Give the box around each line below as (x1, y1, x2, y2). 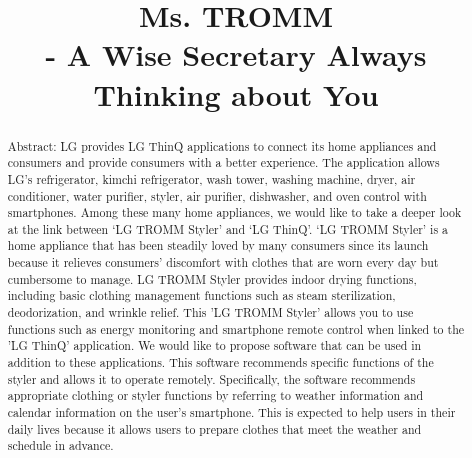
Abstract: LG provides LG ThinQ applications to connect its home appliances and (7, 137, 437, 154)
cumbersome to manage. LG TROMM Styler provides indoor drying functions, (7, 270, 417, 287)
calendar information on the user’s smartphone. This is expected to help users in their (7, 404, 456, 421)
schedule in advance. (7, 437, 114, 454)
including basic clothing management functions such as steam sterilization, (7, 287, 396, 304)
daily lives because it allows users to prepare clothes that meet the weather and (7, 420, 422, 437)
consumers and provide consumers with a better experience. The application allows (7, 154, 440, 171)
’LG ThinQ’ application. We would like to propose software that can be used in (7, 337, 422, 354)
